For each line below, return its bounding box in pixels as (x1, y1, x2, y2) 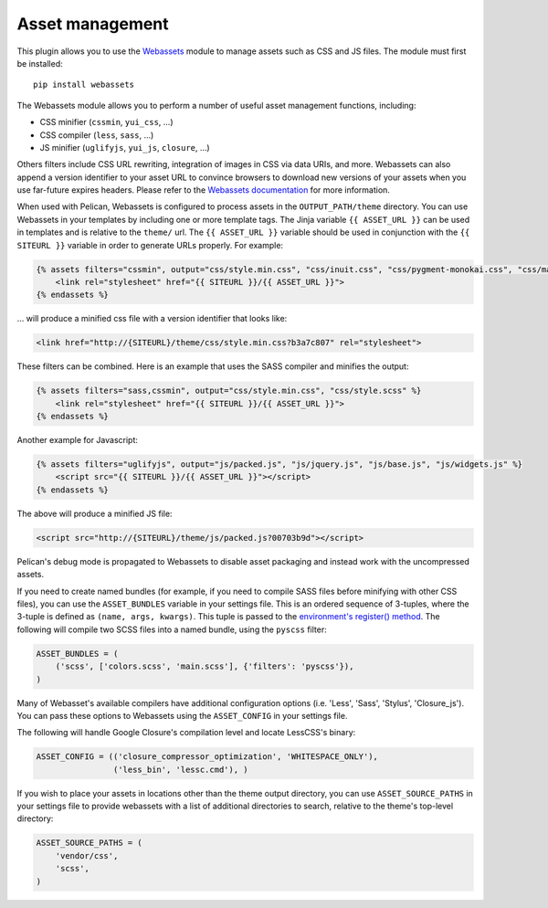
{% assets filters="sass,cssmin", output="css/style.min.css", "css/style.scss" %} (36, 385, 422, 396)
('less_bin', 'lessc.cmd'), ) (112, 764, 248, 775)
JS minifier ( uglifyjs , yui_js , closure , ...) (39, 142, 210, 153)
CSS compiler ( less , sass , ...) (39, 129, 154, 141)
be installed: (16, 58, 63, 69)
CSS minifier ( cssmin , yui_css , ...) (39, 117, 174, 128)
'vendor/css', (55, 850, 119, 860)
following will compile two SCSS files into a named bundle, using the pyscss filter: (16, 624, 328, 635)
